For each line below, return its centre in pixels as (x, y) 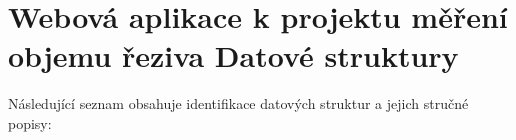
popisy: (30, 122)
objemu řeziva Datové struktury (233, 55)
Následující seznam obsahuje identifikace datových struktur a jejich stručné (238, 103)
